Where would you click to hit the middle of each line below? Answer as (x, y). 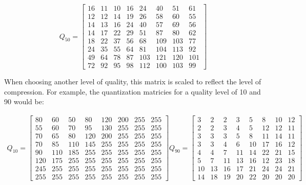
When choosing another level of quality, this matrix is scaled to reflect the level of (133, 82)
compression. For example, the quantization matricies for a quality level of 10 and (132, 91)
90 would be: (24, 101)
